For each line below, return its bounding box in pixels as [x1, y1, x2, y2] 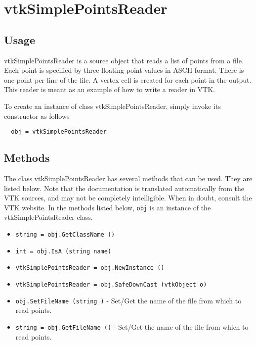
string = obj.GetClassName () [15, 231, 115, 239]
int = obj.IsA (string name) [15, 247, 112, 255]
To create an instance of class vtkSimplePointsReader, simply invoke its [4, 100, 221, 111]
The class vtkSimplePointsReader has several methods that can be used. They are [4, 173, 253, 183]
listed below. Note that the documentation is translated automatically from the [4, 183, 245, 193]
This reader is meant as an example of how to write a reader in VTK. [4, 84, 215, 95]
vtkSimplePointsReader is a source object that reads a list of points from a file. [4, 55, 244, 65]
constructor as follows [4, 110, 70, 121]
